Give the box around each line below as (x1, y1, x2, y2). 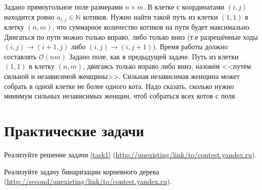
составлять (4, 51, 37, 61)
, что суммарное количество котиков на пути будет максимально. (52, 22, 251, 32)
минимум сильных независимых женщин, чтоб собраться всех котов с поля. (4, 90, 237, 101)
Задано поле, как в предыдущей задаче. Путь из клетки (69, 51, 239, 61)
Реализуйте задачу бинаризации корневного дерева (4, 166, 159, 176)
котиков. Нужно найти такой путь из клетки (83, 11, 218, 22)
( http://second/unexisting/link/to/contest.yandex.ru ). (4, 176, 172, 186)
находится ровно (4, 11, 55, 22)
